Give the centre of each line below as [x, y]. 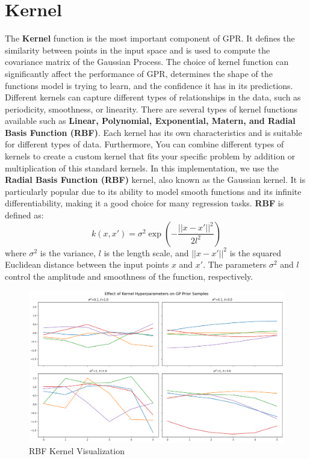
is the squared [256, 252]
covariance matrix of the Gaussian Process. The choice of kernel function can [147, 62]
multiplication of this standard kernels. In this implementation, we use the [142, 168]
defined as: [24, 215]
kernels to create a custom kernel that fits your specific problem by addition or [150, 156]
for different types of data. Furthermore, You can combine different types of [144, 144]
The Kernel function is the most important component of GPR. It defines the [150, 38]
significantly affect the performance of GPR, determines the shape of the [139, 73]
